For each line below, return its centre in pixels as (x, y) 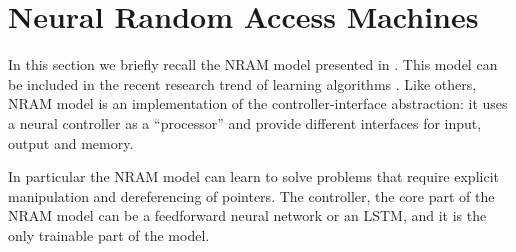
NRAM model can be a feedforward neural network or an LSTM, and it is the (247, 215)
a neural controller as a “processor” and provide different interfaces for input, (245, 122)
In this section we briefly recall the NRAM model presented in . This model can (253, 64)
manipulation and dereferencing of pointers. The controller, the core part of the (251, 195)
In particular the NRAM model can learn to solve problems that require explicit (253, 176)
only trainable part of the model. (109, 234)
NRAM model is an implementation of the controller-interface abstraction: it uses (258, 103)
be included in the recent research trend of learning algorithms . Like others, (242, 83)
